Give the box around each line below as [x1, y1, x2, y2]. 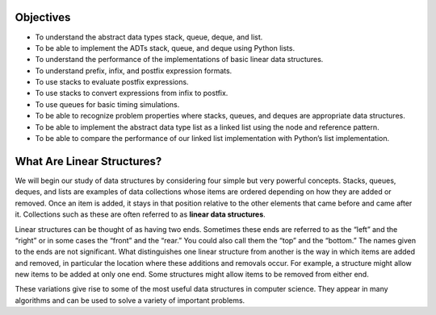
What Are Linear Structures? [15, 154, 162, 168]
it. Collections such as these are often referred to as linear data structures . [15, 209, 266, 219]
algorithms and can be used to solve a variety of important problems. [15, 295, 245, 305]
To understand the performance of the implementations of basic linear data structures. [35, 55, 324, 64]
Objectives [15, 10, 71, 24]
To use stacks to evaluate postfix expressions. [35, 77, 189, 87]
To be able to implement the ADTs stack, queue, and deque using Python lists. [35, 43, 295, 52]
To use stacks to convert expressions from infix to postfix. [35, 89, 228, 98]
